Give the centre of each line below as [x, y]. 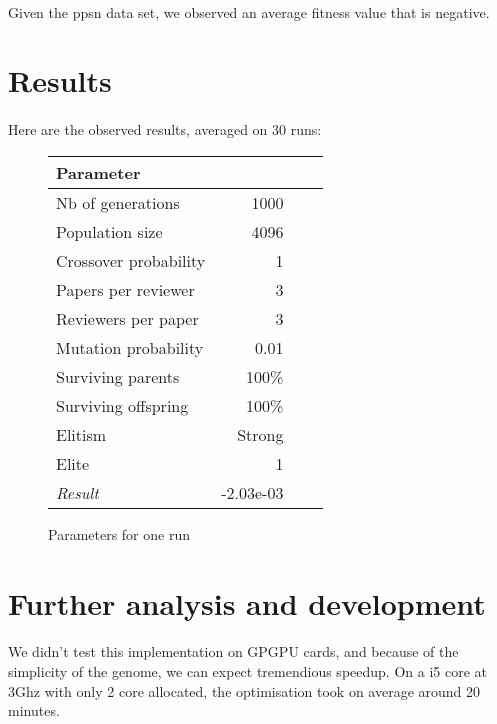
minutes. [34, 710]
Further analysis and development [247, 602]
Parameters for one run [119, 533]
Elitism [81, 434]
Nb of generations [118, 202]
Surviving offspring [122, 405]
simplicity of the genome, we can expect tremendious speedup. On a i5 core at [247, 670]
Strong [260, 434]
